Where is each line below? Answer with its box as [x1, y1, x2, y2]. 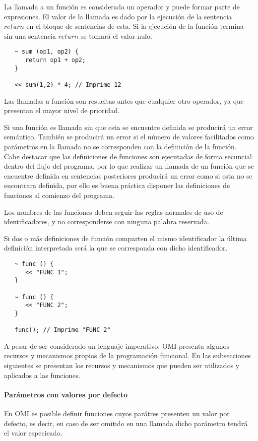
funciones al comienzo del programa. [4, 190, 115, 200]
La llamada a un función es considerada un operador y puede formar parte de [4, 1, 240, 11]
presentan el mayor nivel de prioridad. [4, 105, 120, 116]
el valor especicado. [4, 428, 63, 438]
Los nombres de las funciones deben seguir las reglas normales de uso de [4, 206, 223, 217]
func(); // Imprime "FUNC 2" [14, 326, 111, 334]
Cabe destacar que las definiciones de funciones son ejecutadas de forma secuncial [4, 151, 252, 161]
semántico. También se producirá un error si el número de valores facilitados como [4, 131, 254, 142]
